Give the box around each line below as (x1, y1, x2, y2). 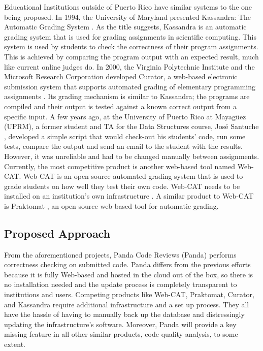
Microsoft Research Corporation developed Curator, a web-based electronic (4, 71, 238, 82)
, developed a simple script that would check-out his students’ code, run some (4, 131, 246, 141)
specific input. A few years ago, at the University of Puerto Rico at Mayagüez (4, 111, 246, 121)
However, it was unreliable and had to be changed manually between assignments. (4, 150, 259, 161)
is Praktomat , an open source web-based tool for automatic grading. (4, 200, 219, 211)
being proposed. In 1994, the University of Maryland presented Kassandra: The (4, 11, 251, 22)
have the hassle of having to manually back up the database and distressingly (4, 309, 245, 320)
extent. (4, 339, 25, 349)
